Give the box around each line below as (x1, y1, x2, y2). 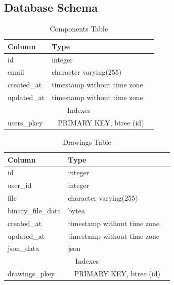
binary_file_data (8, 205, 61, 215)
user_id (8, 180, 32, 191)
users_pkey (8, 117, 43, 128)
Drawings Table (63, 136, 111, 147)
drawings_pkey (8, 268, 55, 279)
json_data (8, 243, 39, 254)
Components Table (50, 23, 108, 34)
